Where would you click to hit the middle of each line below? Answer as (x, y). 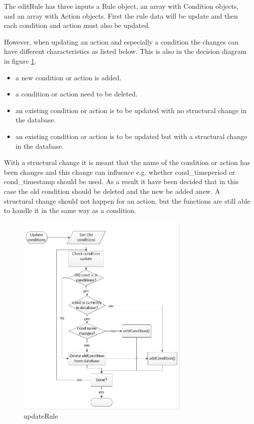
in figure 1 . (20, 60)
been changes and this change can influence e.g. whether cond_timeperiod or (120, 172)
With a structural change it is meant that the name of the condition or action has (127, 162)
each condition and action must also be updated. (77, 25)
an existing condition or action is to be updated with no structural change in (131, 110)
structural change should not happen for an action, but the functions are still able (127, 200)
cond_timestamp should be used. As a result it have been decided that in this (121, 181)
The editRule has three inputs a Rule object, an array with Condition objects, (121, 6)
